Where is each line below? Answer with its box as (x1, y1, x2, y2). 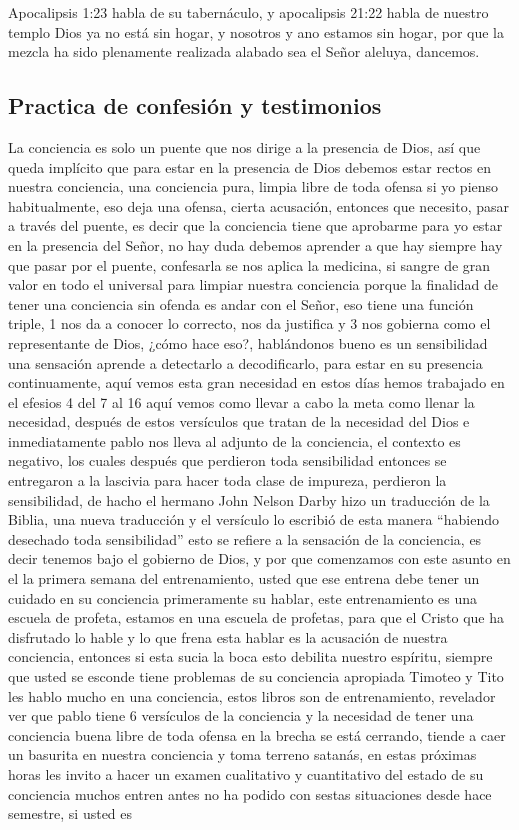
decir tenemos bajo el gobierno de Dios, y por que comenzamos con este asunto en (8, 548, 511, 569)
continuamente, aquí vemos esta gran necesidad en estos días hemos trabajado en (8, 372, 505, 393)
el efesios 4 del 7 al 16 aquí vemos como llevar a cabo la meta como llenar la (8, 391, 475, 412)
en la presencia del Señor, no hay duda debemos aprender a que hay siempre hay (8, 234, 503, 255)
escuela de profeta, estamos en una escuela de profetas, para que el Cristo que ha (8, 607, 505, 628)
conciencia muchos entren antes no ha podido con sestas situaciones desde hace (8, 783, 492, 804)
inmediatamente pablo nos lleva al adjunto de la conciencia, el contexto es (8, 430, 461, 451)
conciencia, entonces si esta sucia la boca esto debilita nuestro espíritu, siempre (8, 646, 493, 667)
